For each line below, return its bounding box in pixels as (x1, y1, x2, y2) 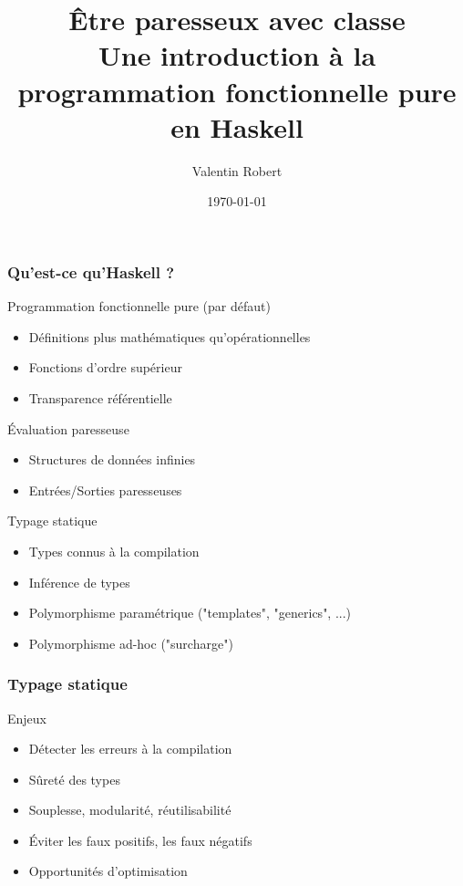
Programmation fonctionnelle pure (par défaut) (7, 297, 271, 316)
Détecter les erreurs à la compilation (28, 739, 232, 758)
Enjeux (7, 708, 46, 727)
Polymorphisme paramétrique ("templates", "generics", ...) (28, 603, 352, 622)
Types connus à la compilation (28, 541, 200, 560)
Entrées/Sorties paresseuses (28, 480, 182, 499)
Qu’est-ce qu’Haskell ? (7, 260, 175, 283)
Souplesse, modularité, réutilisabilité (28, 800, 231, 819)
